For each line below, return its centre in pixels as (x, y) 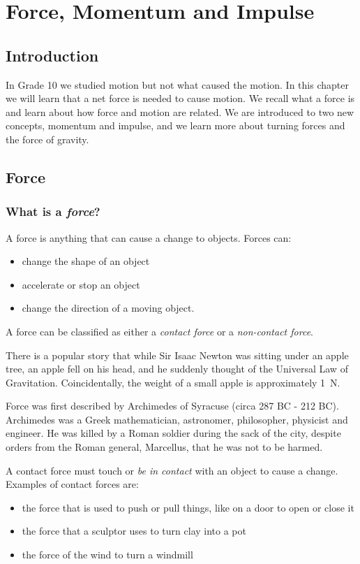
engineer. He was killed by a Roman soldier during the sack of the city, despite (173, 433)
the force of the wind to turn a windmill (107, 555)
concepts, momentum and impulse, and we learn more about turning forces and (175, 125)
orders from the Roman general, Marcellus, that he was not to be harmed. (164, 447)
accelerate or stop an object (81, 284)
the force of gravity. (47, 139)
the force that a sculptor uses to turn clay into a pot (134, 531)
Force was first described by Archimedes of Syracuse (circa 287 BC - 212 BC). (172, 406)
